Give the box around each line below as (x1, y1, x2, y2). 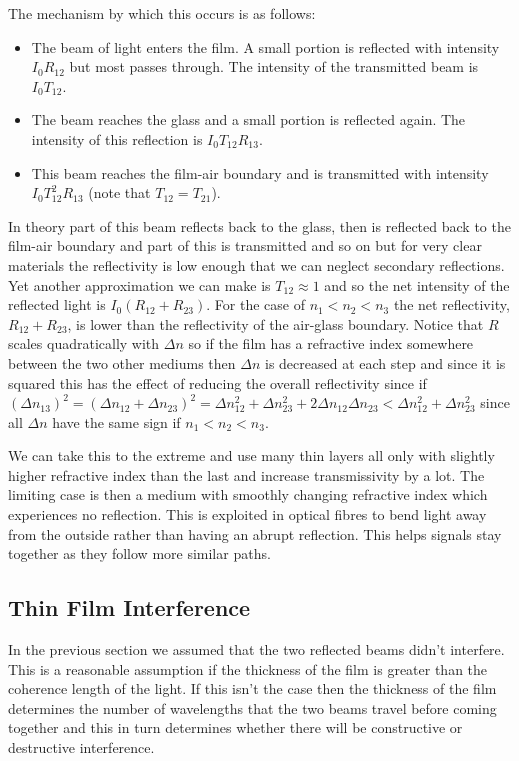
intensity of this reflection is (31, 128, 203, 149)
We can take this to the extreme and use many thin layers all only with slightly (8, 445, 495, 466)
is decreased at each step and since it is (264, 352, 506, 373)
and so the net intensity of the (324, 274, 510, 295)
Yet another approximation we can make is (8, 274, 271, 295)
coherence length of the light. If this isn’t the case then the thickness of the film (8, 678, 497, 699)
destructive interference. (8, 737, 155, 758)
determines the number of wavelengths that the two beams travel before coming (8, 697, 497, 718)
